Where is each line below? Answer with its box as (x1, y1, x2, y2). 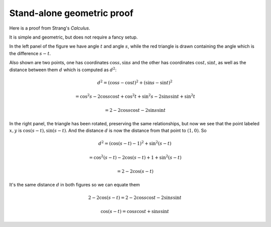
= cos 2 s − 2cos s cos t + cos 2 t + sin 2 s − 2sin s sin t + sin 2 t (75, 93, 196, 100)
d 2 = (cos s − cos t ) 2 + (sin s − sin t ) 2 (97, 79, 173, 85)
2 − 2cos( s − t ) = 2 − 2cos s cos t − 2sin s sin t (88, 194, 182, 200)
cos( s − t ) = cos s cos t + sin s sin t (100, 208, 169, 214)
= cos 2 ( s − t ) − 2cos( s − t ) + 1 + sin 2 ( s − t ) (89, 154, 182, 160)
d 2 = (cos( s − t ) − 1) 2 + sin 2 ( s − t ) (98, 140, 172, 146)
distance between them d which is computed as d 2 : (9, 66, 117, 73)
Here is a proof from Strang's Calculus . (9, 25, 90, 31)
